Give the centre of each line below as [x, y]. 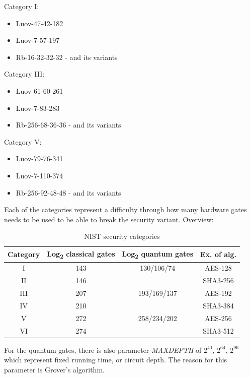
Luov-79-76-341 [39, 159]
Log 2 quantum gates [157, 254]
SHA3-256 [218, 280]
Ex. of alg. [219, 254]
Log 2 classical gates [81, 254]
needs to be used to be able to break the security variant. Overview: [109, 219]
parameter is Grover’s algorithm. [54, 369]
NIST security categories [122, 236]
